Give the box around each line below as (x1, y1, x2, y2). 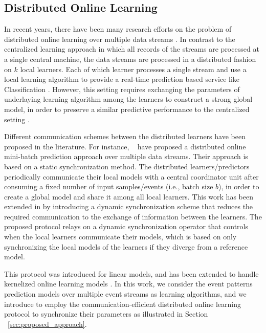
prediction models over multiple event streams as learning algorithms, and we (4, 288, 247, 299)
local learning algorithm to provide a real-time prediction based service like (4, 74, 240, 84)
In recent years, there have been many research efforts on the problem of (4, 24, 232, 34)
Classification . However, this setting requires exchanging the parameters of (4, 83, 240, 94)
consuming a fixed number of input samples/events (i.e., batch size (4, 181, 213, 192)
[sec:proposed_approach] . (8, 318, 87, 329)
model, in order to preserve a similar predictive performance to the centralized (4, 103, 250, 114)
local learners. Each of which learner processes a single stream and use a (20, 63, 247, 74)
